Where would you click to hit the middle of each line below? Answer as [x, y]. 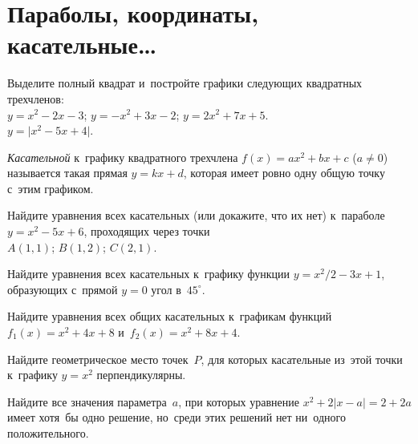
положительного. [48, 433]
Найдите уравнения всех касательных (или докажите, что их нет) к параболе [196, 215]
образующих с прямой [63, 289]
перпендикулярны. [141, 375]
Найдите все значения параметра [87, 401]
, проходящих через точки [147, 231]
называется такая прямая [67, 173]
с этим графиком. [51, 188]
